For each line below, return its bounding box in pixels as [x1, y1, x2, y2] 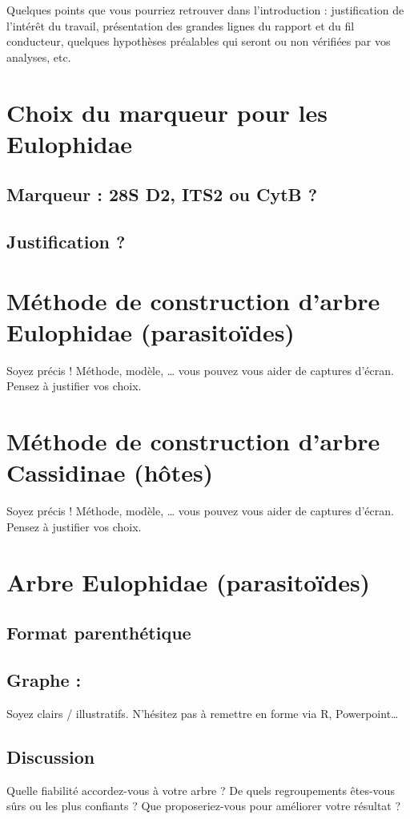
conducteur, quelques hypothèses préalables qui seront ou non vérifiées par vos [6, 33, 391, 50]
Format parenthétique [6, 620, 191, 645]
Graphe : [6, 668, 82, 692]
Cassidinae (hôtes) [6, 456, 214, 489]
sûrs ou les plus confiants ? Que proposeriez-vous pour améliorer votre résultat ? [6, 797, 401, 814]
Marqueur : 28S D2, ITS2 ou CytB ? [6, 182, 318, 207]
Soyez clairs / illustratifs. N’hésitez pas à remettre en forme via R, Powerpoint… [6, 704, 399, 721]
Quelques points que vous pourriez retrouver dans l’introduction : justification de [6, 2, 404, 18]
